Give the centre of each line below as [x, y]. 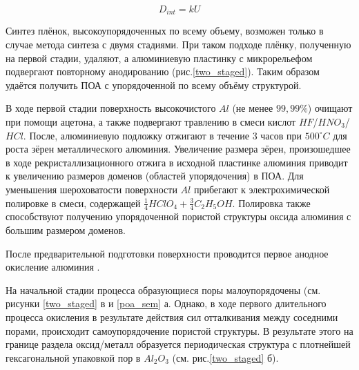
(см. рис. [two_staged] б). [225, 357]
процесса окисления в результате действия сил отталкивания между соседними [172, 317]
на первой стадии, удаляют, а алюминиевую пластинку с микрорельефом [159, 58]
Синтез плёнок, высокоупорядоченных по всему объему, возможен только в [165, 31]
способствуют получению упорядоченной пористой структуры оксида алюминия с [178, 216]
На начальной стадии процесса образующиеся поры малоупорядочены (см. [163, 290]
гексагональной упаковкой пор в [73, 357]
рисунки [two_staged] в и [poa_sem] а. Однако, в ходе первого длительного [166, 303]
